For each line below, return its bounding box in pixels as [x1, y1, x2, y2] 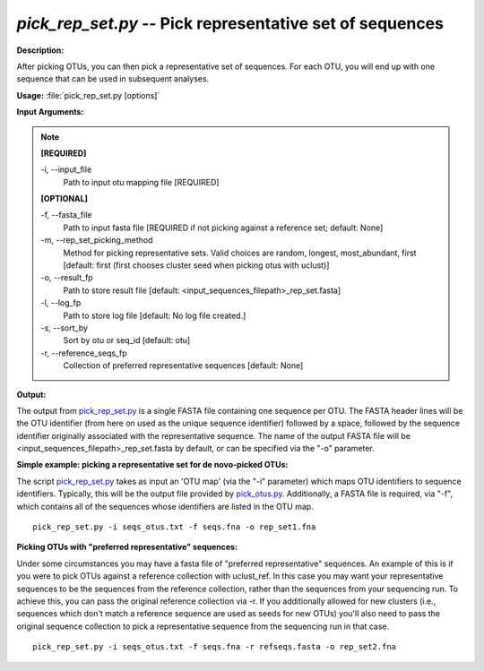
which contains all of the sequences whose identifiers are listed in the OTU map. [16, 501, 314, 512]
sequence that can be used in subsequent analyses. [16, 73, 210, 84]
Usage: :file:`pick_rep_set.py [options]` [16, 90, 160, 100]
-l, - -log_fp [40, 297, 82, 308]
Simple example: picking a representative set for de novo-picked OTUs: [16, 460, 289, 470]
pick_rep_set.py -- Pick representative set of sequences [16, 13, 444, 33]
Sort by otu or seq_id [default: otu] [63, 335, 191, 346]
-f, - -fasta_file [40, 210, 92, 220]
